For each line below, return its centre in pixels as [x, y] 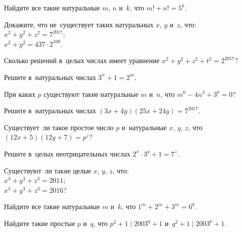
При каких [20, 94]
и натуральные [144, 127]
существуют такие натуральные [91, 94]
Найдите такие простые [40, 223]
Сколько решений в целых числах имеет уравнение [82, 60]
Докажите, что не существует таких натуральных [79, 24]
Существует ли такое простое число [59, 127]
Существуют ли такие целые [48, 170]
